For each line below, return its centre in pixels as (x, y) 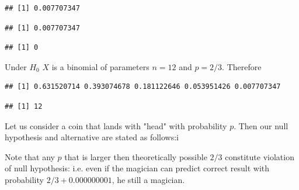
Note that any (30, 156)
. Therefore (242, 66)
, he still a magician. (148, 179)
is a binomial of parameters (100, 66)
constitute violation (260, 156)
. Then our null (261, 125)
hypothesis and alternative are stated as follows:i (92, 137)
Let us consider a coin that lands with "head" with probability (116, 125)
